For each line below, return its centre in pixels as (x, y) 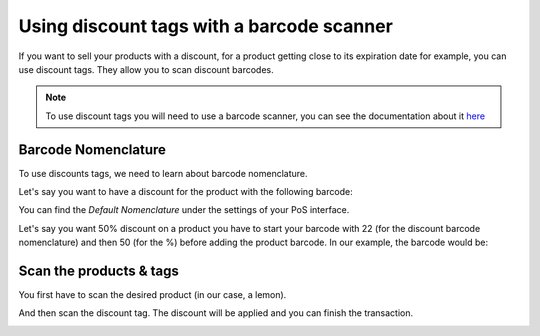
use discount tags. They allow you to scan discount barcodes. (146, 69)
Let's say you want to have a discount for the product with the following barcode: (186, 192)
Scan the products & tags (99, 271)
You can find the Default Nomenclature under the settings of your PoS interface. (184, 210)
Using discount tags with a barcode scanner (206, 26)
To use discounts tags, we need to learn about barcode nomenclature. (163, 173)
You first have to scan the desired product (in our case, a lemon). (152, 295)
